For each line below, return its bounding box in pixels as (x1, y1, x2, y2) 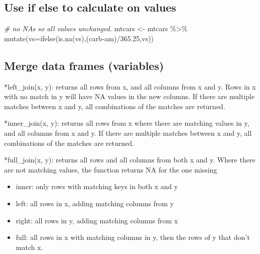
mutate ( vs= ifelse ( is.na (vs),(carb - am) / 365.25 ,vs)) (4, 33, 154, 43)
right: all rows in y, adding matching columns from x (16, 215, 178, 225)
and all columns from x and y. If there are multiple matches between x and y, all (4, 127, 252, 138)
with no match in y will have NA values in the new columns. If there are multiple (4, 91, 255, 102)
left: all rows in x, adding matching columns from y (16, 198, 174, 208)
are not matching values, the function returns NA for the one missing (4, 164, 217, 175)
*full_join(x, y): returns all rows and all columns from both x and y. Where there (4, 154, 255, 165)
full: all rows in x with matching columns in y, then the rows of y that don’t (16, 232, 250, 242)
